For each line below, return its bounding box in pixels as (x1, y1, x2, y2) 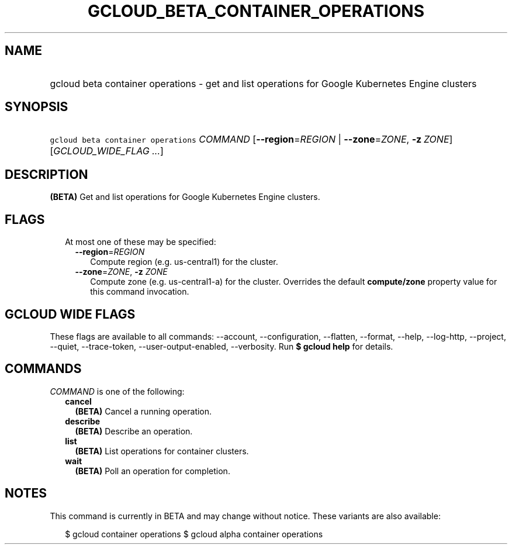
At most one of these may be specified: (65, 237, 216, 247)
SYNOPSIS (5, 99, 68, 115)
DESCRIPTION (5, 167, 88, 182)
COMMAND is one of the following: (50, 386, 185, 396)
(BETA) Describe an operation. (75, 426, 193, 436)
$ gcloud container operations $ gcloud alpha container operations (65, 529, 323, 539)
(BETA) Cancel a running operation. (75, 406, 212, 416)
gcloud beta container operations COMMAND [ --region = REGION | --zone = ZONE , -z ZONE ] (50, 133, 453, 146)
